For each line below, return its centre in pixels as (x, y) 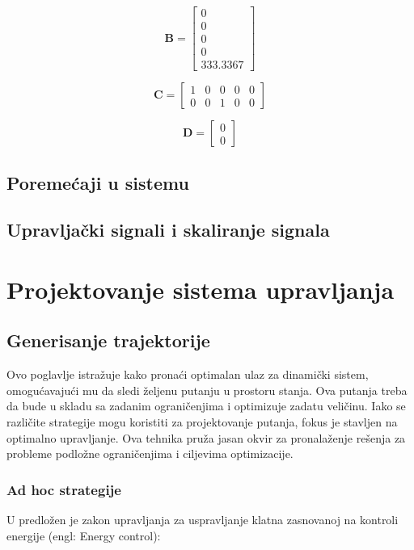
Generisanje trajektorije (108, 340)
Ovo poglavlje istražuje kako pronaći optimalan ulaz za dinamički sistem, (188, 374)
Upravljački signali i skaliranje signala (168, 230)
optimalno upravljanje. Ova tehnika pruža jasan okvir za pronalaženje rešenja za (206, 437)
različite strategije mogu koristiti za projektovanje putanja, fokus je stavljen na (202, 422)
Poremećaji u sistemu (98, 182)
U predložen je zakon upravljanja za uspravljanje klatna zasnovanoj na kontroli (203, 520)
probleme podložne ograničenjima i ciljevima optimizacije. (150, 453)
